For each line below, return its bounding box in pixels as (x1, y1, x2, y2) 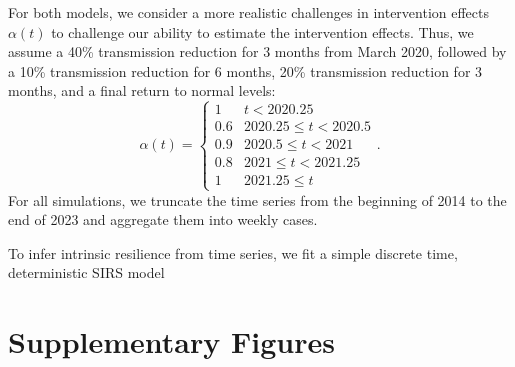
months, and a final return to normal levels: (8, 80, 276, 101)
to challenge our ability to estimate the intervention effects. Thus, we (51, 21, 474, 42)
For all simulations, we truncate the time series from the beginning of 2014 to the (8, 189, 507, 210)
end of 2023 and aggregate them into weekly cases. (8, 209, 318, 230)
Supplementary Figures (8, 321, 335, 362)
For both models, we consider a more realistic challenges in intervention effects (8, 2, 489, 22)
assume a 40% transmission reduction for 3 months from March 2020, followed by (8, 41, 507, 62)
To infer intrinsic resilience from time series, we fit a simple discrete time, (8, 242, 458, 263)
